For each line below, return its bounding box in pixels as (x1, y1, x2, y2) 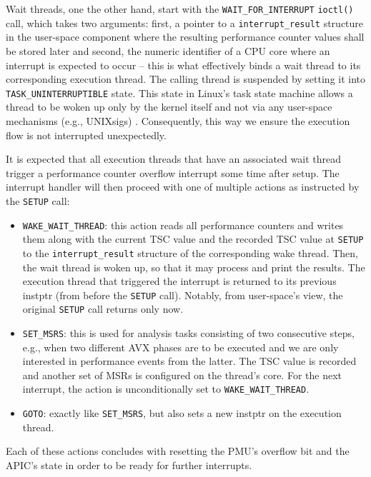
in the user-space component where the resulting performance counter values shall (6, 29, 365, 44)
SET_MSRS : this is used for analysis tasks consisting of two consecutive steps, (22, 326, 355, 341)
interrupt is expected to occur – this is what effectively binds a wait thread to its (6, 57, 361, 72)
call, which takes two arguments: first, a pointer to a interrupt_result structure (6, 15, 364, 30)
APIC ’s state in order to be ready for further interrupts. (6, 457, 252, 472)
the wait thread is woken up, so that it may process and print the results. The (22, 259, 365, 274)
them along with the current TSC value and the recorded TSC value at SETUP (22, 231, 364, 246)
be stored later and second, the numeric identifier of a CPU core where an (6, 43, 330, 58)
